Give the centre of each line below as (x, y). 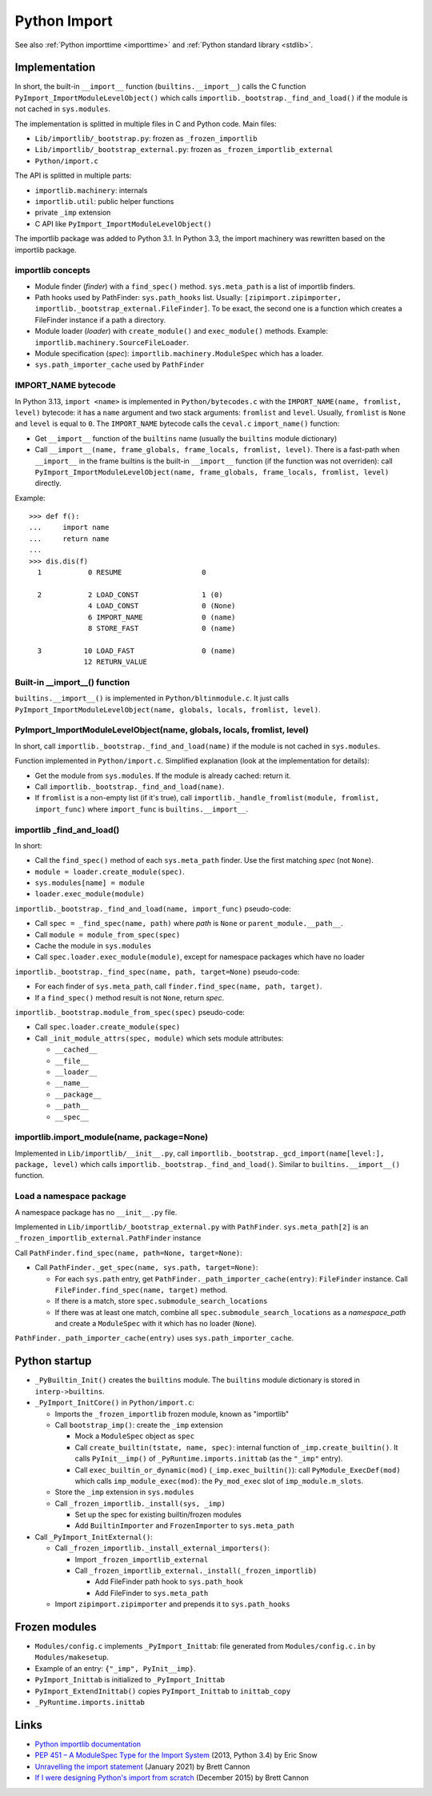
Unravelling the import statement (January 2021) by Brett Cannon (142, 1766)
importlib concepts (53, 271)
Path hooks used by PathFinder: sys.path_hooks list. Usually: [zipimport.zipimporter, (188, 298)
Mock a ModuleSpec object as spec (135, 1436)
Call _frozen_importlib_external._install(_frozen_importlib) (196, 1571)
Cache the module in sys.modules (93, 946)
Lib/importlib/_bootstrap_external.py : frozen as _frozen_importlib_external (184, 150)
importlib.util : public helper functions (104, 201)
